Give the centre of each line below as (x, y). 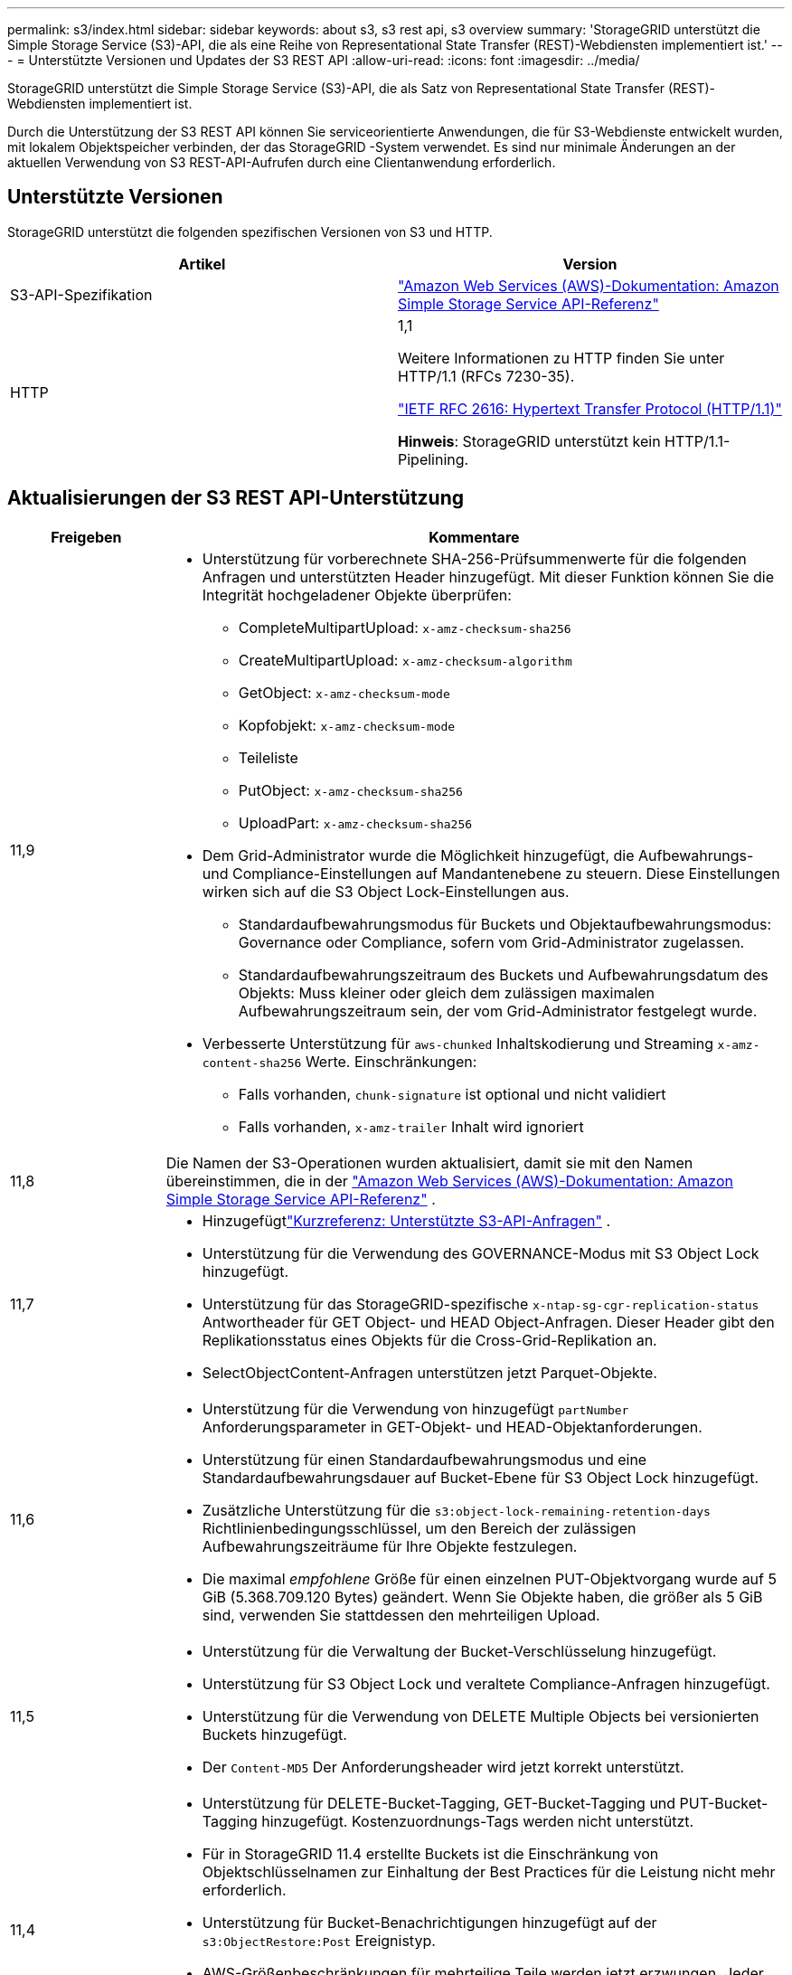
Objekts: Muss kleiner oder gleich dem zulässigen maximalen (447, 992)
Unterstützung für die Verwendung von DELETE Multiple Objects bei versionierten (481, 1716)
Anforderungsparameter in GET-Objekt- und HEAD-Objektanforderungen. (452, 1427)
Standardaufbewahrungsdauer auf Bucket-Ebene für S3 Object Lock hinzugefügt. (481, 1477)
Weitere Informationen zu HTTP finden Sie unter (561, 358)
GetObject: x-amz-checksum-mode (344, 692)
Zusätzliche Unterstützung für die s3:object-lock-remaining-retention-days (456, 1510)
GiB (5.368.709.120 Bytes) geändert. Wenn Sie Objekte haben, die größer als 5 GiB (482, 1597)
